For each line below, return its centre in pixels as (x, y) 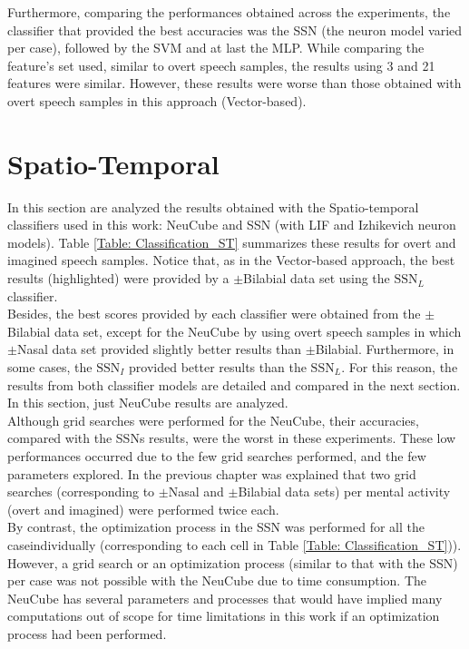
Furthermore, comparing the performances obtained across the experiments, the (229, 12)
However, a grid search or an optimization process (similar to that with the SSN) (233, 562)
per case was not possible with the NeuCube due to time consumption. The (217, 580)
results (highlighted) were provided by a (118, 278)
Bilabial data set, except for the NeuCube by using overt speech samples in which (234, 331)
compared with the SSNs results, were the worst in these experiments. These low (232, 438)
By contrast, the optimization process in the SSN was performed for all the (216, 527)
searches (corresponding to (81, 492)
